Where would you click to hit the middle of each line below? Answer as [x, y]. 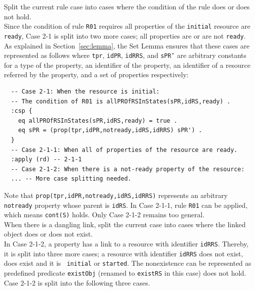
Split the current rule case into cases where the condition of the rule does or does [127, 6]
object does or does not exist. [48, 234]
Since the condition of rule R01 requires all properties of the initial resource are [127, 26]
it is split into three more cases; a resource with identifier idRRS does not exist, [124, 253]
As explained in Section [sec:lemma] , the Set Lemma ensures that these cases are [127, 45]
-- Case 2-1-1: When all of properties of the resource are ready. [124, 150]
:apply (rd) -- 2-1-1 [46, 160]
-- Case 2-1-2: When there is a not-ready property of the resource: [128, 169]
